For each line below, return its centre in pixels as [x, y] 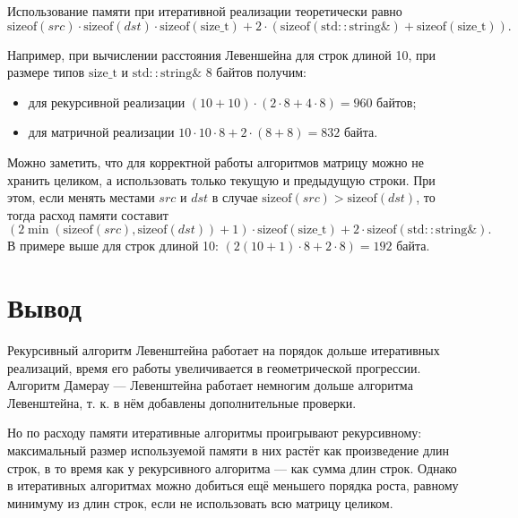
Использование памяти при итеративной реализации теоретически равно [205, 11]
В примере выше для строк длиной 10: [113, 246]
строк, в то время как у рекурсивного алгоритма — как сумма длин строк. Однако [232, 467]
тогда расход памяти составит [88, 214]
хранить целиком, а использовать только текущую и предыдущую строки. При [221, 179]
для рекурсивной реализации [107, 102]
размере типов [46, 72]
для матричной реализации [101, 132]
